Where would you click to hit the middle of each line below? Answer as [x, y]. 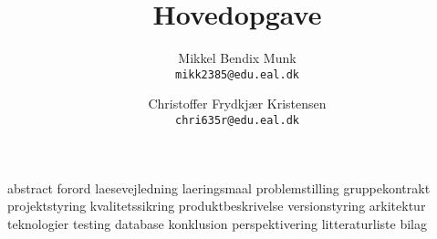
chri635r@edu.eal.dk [237, 120]
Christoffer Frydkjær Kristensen [237, 104]
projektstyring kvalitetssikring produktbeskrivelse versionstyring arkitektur [217, 206]
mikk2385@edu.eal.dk [237, 74]
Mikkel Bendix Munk [237, 58]
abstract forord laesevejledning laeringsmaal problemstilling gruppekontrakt [219, 187]
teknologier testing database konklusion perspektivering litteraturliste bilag [218, 223]
